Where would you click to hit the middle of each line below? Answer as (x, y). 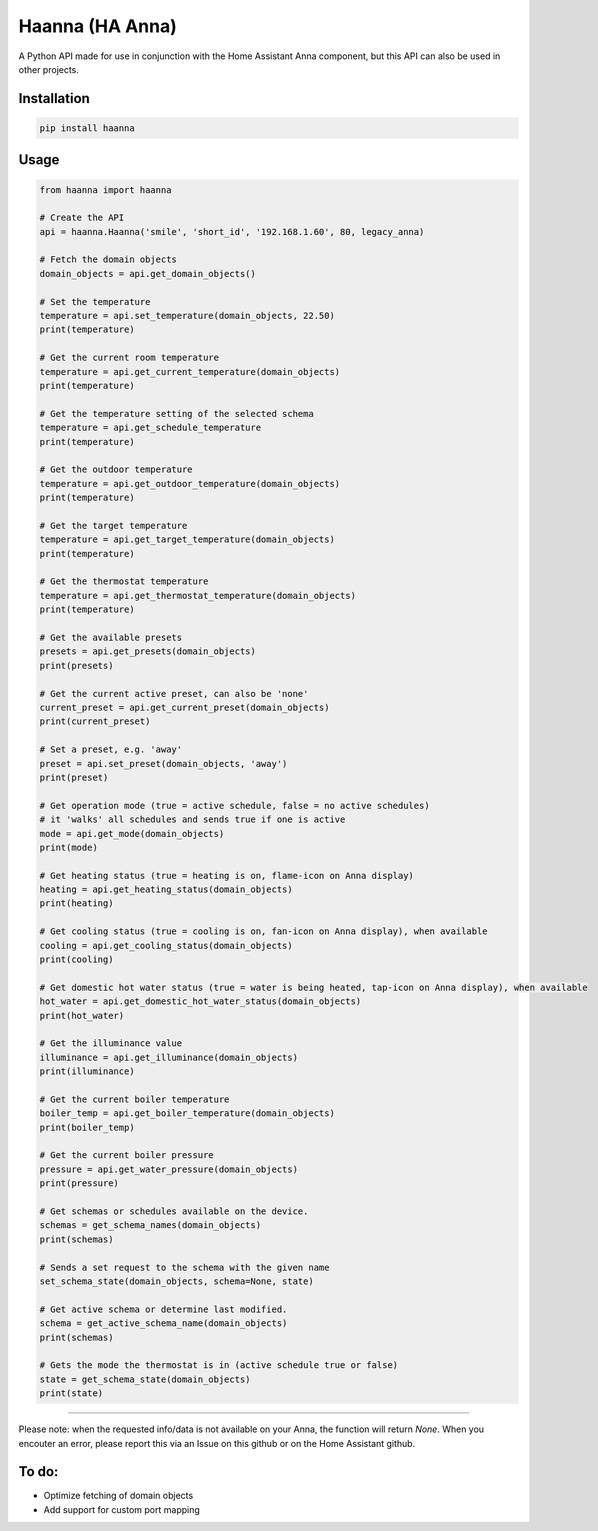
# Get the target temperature (113, 525)
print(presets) (76, 665)
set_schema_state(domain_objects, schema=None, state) (176, 1281)
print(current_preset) (95, 721)
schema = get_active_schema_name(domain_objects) (163, 1323)
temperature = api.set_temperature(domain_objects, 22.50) (187, 316)
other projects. (49, 69)
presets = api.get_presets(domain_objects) (148, 651)
